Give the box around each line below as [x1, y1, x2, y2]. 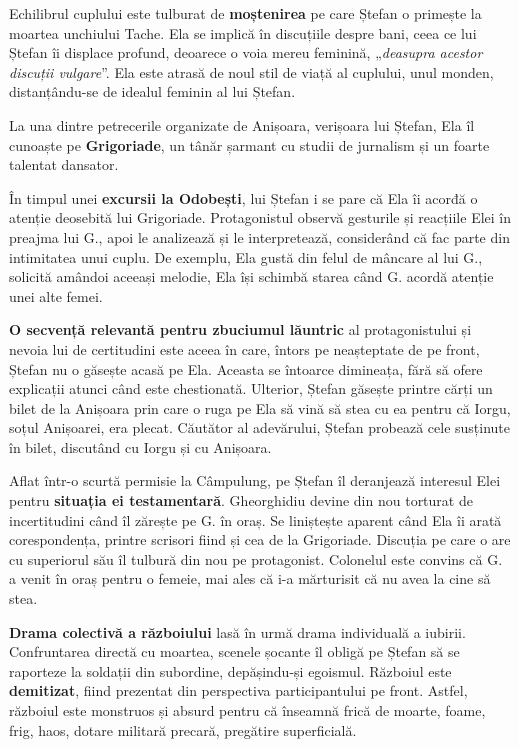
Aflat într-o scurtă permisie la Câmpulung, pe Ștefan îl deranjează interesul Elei [9, 470, 501, 491]
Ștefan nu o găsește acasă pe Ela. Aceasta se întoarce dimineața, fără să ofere [9, 358, 483, 379]
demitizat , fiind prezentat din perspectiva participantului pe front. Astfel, [9, 680, 468, 701]
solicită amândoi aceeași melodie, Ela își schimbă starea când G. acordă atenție [9, 266, 494, 287]
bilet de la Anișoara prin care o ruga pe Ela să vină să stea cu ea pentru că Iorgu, [9, 397, 511, 418]
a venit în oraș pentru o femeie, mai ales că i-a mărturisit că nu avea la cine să [9, 568, 491, 589]
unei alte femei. [9, 285, 103, 306]
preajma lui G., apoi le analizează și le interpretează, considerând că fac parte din [9, 226, 510, 247]
